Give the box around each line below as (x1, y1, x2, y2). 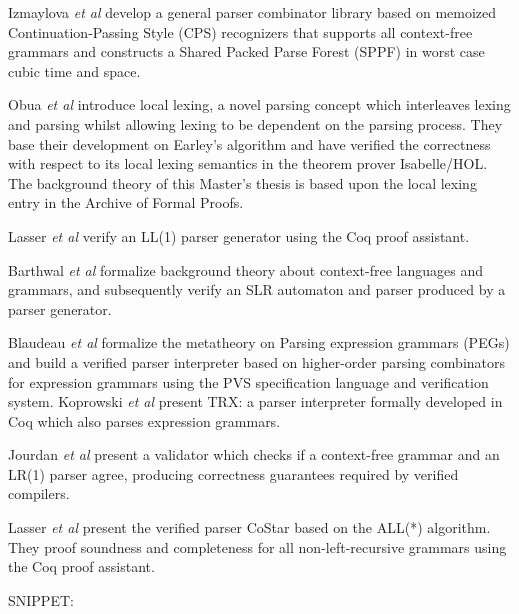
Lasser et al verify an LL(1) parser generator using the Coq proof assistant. (8, 225, 470, 246)
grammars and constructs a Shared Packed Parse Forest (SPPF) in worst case (8, 41, 485, 62)
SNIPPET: (8, 589, 74, 610)
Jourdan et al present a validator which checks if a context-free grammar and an (8, 444, 500, 465)
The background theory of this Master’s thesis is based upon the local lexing (8, 172, 477, 193)
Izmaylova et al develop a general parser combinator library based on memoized (8, 2, 497, 22)
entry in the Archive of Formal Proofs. (8, 192, 244, 213)
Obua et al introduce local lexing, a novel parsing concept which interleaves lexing (8, 94, 511, 115)
